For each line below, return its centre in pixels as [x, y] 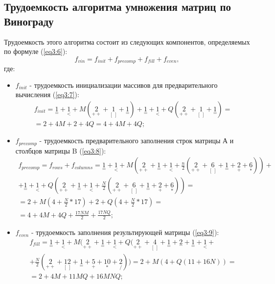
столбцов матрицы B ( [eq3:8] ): [61, 150]
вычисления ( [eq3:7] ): [47, 94]
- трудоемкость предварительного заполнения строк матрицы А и [137, 141]
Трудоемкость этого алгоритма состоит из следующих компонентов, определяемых [127, 41]
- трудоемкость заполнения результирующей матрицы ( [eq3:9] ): [125, 232]
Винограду [29, 21]
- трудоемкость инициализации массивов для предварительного [124, 85]
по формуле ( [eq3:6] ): [36, 51]
